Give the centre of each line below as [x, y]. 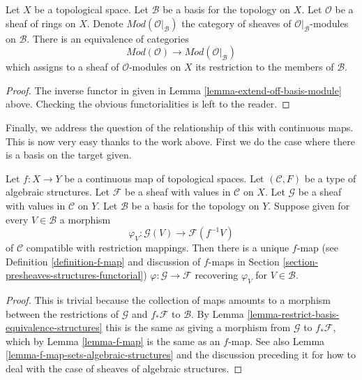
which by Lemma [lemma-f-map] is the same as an [113, 341]
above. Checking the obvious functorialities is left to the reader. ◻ [148, 104]
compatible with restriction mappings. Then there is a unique [158, 248]
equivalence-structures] [54, 327]
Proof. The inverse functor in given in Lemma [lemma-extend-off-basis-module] [174, 90]
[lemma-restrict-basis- [293, 313]
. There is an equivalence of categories [108, 38]
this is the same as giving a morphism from [198, 327]
